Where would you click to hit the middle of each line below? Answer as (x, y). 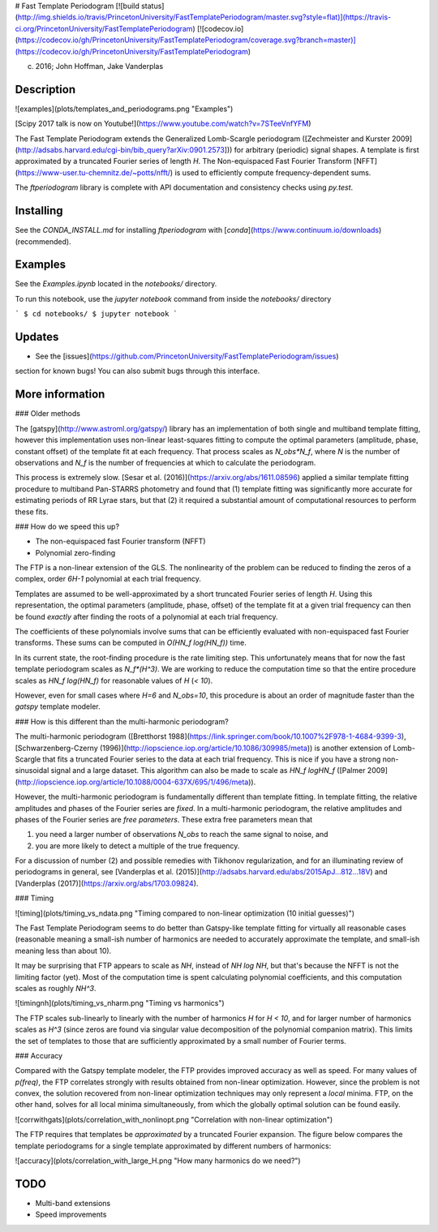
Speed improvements (71, 1215)
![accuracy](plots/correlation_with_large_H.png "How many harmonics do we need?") (158, 1161)
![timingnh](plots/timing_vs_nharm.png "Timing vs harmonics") (120, 1003)
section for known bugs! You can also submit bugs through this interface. (137, 371)
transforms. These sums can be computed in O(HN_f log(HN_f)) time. (131, 643)
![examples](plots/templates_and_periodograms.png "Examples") (124, 109)
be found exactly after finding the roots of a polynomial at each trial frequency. (147, 616)
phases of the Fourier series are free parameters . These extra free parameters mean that (164, 819)
